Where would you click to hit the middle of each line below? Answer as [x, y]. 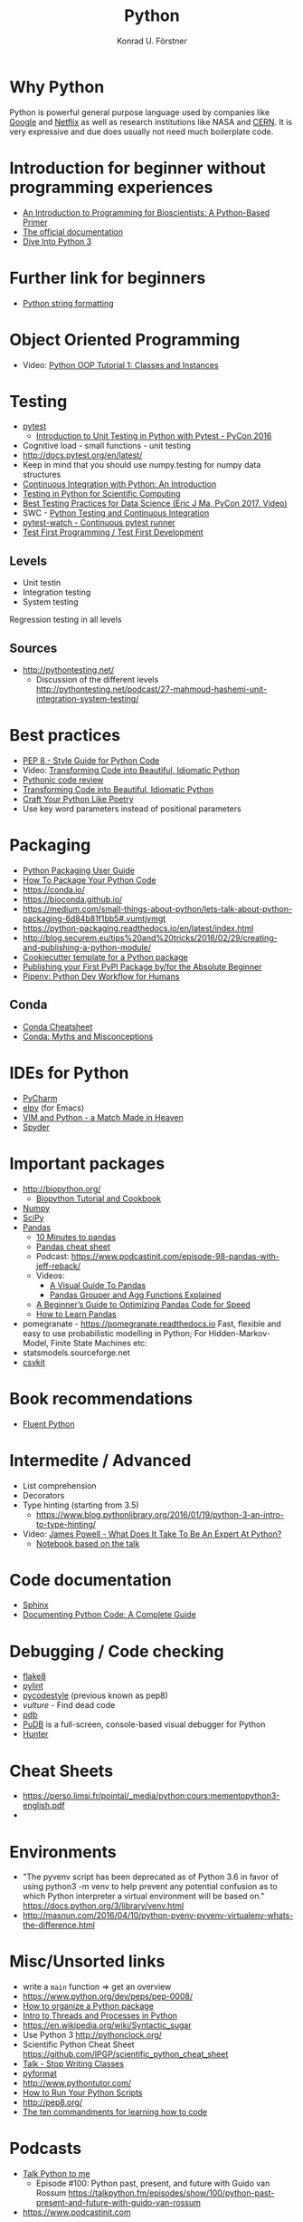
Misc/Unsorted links [87, 1961]
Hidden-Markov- [240, 1333]
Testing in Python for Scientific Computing [101, 494]
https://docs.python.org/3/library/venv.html [103, 1906]
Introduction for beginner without [138, 168]
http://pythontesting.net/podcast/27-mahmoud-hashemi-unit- [151, 689]
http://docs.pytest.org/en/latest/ [82, 455]
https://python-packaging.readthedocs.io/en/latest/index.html [138, 928]
